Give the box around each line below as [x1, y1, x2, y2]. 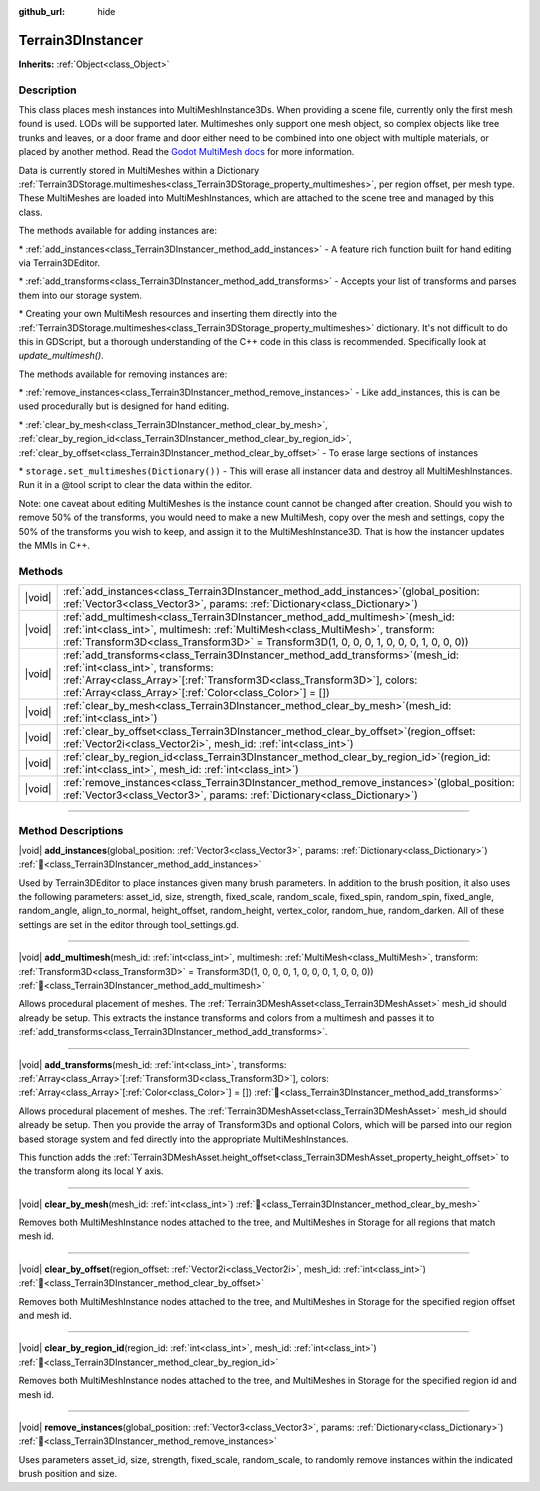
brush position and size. [18, 1468, 118, 1480]
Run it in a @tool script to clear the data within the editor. [18, 479, 253, 491]
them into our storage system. [18, 289, 143, 301]
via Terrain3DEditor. [18, 256, 100, 269]
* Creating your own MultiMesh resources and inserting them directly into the [18, 308, 337, 320]
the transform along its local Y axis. [18, 1165, 164, 1177]
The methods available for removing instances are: [18, 368, 228, 380]
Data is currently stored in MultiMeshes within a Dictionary [18, 164, 260, 176]
